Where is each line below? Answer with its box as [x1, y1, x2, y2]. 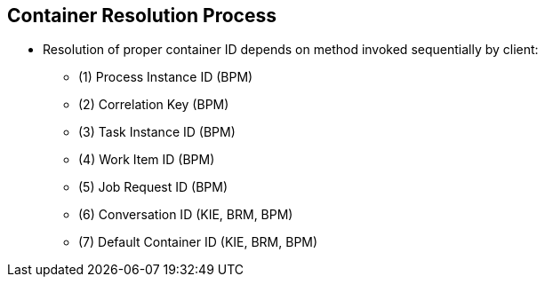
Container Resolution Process [7, 4, 277, 27]
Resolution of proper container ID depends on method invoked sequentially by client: [43, 42, 539, 58]
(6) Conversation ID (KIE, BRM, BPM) [78, 207, 293, 223]
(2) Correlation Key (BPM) [78, 97, 229, 113]
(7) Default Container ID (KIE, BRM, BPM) [78, 234, 318, 250]
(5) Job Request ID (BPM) [78, 179, 228, 195]
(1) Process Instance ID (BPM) [78, 69, 253, 85]
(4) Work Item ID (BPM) [78, 152, 215, 168]
